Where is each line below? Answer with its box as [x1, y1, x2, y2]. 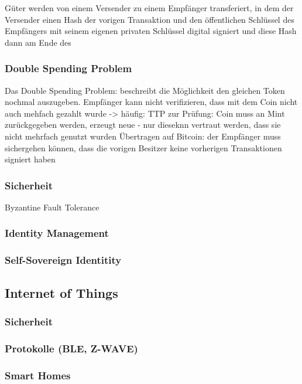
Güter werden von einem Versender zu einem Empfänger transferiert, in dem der [5, 2, 294, 13]
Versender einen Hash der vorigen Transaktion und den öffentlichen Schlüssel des [5, 13, 294, 25]
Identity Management [5, 226, 109, 240]
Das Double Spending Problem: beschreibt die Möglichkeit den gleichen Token [5, 84, 285, 96]
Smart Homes [5, 368, 71, 382]
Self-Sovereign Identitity [5, 253, 122, 267]
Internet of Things [5, 283, 118, 301]
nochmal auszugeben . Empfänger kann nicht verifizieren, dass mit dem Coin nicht [5, 96, 298, 108]
